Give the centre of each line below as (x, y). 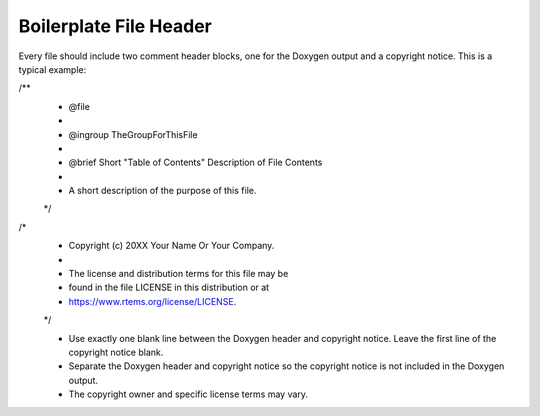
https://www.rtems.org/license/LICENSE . (152, 301)
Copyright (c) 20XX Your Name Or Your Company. (171, 246)
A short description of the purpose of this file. (162, 191)
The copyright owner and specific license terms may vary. (188, 394)
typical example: (52, 69)
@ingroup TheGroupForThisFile (133, 134)
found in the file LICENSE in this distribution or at (169, 287)
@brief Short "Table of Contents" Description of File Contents (195, 162)
